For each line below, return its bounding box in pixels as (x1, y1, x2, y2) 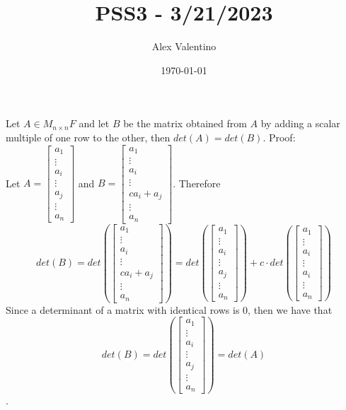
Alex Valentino (151, 39, 217, 54)
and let (79, 116, 110, 131)
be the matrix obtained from (123, 116, 247, 131)
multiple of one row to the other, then (6, 129, 171, 144)
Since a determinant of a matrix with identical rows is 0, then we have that (6, 302, 333, 317)
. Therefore (173, 175, 221, 190)
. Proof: (263, 129, 296, 144)
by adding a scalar (260, 116, 340, 131)
